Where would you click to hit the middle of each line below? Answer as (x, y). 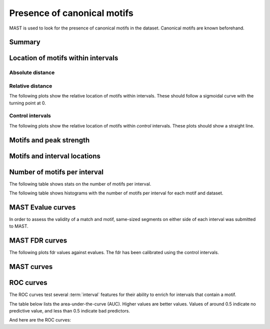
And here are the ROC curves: (40, 320)
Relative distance (31, 86)
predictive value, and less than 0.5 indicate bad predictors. (69, 311)
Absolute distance (32, 72)
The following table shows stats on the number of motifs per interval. (80, 184)
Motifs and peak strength (49, 140)
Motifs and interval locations (55, 156)
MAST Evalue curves (42, 207)
